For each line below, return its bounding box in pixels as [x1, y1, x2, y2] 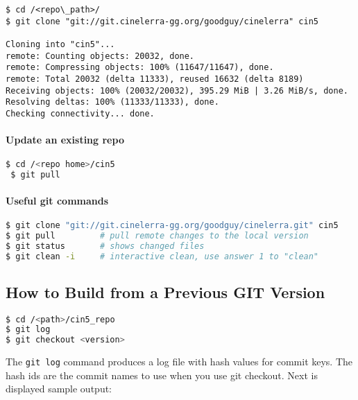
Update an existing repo [6, 132, 124, 147]
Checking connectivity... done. [6, 108, 155, 119]
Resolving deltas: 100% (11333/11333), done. [6, 97, 219, 107]
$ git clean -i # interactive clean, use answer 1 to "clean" [6, 251, 319, 261]
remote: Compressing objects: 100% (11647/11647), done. [6, 62, 274, 73]
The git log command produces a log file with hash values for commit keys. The [6, 354, 353, 369]
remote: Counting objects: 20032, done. [6, 51, 195, 61]
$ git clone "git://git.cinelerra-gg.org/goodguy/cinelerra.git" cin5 [6, 220, 339, 230]
